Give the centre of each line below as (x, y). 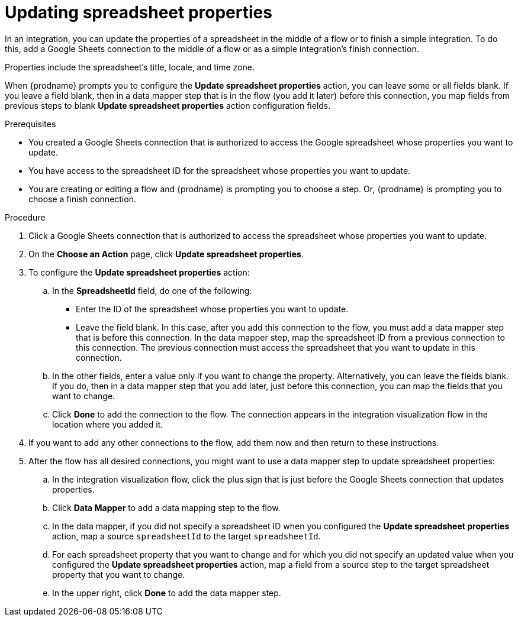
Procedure (25, 217)
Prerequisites (30, 124)
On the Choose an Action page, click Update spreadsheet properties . (166, 254)
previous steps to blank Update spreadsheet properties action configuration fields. (168, 105)
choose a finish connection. (82, 199)
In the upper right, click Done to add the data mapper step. (167, 593)
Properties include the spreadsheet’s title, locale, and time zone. (130, 67)
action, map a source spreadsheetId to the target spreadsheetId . (186, 536)
